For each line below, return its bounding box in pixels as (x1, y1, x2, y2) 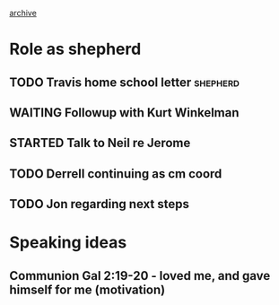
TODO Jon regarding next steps (9, 196, 190, 212)
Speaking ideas (9, 232, 127, 253)
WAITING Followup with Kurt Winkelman (9, 105, 240, 120)
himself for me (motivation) (9, 282, 166, 297)
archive (9, 8, 38, 18)
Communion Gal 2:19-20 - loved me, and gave (9, 268, 271, 283)
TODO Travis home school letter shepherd (9, 74, 240, 90)
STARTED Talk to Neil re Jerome (9, 135, 191, 151)
